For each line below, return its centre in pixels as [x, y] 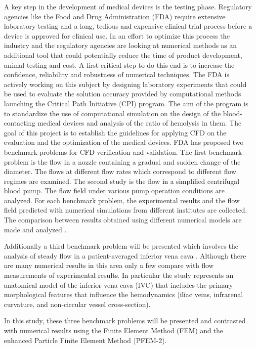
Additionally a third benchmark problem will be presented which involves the [121, 246]
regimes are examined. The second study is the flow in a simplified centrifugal [122, 181]
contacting [20, 123]
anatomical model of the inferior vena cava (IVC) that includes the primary [119, 284]
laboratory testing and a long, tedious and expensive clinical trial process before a [128, 26]
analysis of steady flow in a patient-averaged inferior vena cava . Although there [125, 255]
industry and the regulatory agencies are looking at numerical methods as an [121, 45]
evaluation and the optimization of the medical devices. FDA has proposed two [124, 142]
